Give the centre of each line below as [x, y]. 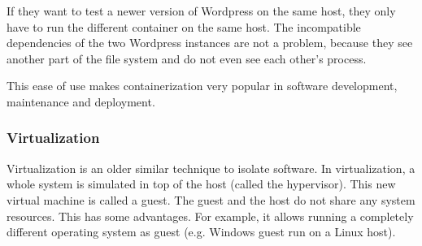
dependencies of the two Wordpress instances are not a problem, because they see [210, 43]
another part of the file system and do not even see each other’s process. [187, 58]
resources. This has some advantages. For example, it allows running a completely [210, 216]
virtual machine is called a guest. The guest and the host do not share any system [211, 199]
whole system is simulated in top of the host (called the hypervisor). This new [201, 184]
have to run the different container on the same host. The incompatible [184, 26]
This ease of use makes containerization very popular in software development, [202, 86]
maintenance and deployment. [81, 101]
